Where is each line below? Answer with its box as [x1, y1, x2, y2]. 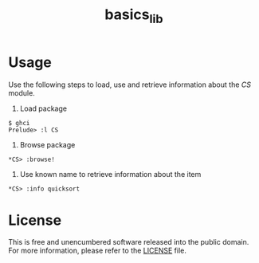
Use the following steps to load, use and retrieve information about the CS [8, 80, 251, 89]
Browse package [19, 139, 76, 149]
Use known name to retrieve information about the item [19, 169, 202, 179]
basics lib [104, 6, 163, 26]
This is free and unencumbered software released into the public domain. [8, 237, 249, 247]
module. [8, 88, 36, 97]
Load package [19, 104, 68, 113]
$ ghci [8, 119, 30, 127]
